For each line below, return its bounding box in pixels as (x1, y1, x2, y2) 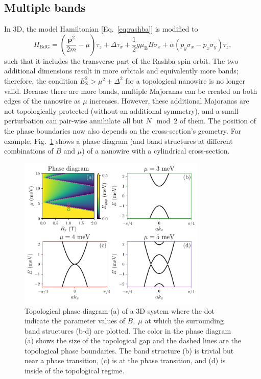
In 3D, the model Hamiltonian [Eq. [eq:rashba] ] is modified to (4, 23, 198, 34)
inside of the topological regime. (25, 365, 125, 376)
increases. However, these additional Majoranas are (89, 95, 249, 106)
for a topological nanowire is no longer (125, 75, 246, 86)
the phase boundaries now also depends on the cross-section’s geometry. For (4, 125, 242, 136)
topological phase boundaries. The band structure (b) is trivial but (25, 345, 234, 356)
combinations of (4, 145, 54, 156)
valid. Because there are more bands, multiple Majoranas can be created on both (4, 85, 257, 96)
